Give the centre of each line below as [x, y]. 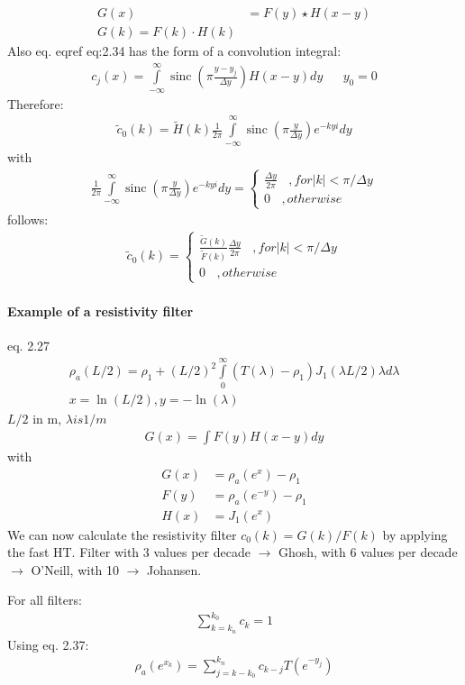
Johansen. [174, 569]
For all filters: [45, 600]
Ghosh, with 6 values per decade [368, 552]
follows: [28, 219]
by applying [415, 534]
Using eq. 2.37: [48, 644]
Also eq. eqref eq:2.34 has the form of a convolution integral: [174, 51]
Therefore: [36, 103]
